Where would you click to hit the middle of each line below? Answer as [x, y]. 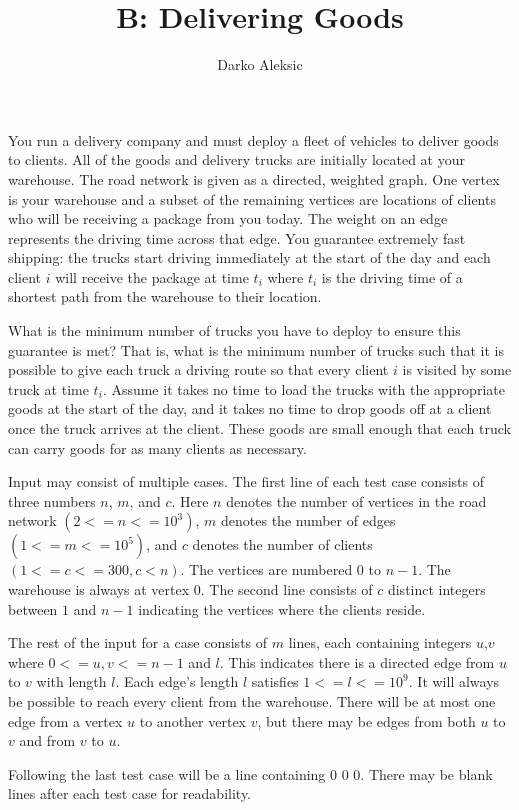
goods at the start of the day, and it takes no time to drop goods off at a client [250, 408]
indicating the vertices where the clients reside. [282, 608]
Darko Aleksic [260, 64]
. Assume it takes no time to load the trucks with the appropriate [303, 388]
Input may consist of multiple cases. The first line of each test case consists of [246, 481]
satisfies [275, 681]
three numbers [52, 500]
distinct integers [436, 589]
